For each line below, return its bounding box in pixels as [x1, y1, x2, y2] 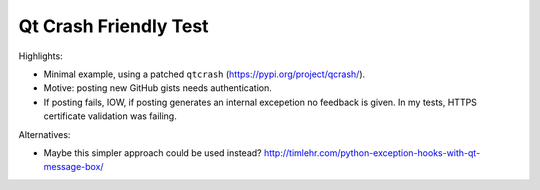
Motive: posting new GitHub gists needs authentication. [43, 82, 272, 94]
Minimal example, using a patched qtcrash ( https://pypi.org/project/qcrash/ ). [43, 68, 366, 80]
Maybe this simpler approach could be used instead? [43, 146, 262, 159]
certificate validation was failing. [43, 110, 177, 122]
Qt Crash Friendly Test [18, 15, 209, 37]
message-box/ [43, 161, 104, 173]
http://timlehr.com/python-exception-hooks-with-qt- [263, 146, 481, 159]
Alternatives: [18, 128, 71, 140]
